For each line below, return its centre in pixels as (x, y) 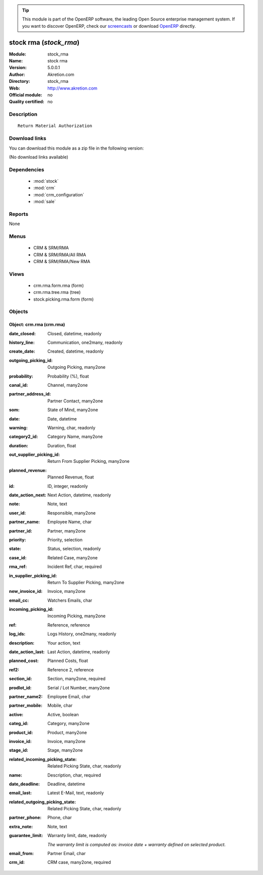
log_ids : (17, 634)
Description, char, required (74, 775)
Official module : (26, 95)
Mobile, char (60, 705)
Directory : (19, 81)
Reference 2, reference (71, 669)
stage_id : (19, 750)
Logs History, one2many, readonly (82, 634)
